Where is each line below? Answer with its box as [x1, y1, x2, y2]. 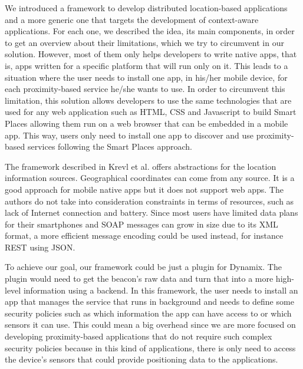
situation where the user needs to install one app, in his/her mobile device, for [5, 71, 288, 83]
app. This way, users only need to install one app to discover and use [5, 129, 254, 141]
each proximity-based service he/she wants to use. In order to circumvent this [5, 83, 285, 95]
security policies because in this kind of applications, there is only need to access [5, 341, 296, 354]
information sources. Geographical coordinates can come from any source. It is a [5, 172, 295, 184]
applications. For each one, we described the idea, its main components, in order [5, 25, 295, 37]
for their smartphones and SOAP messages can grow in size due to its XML [5, 218, 278, 230]
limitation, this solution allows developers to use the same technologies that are [5, 94, 292, 106]
